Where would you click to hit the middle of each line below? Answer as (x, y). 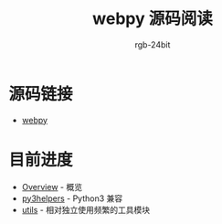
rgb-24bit (153, 44)
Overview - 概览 (52, 187)
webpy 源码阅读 (153, 19)
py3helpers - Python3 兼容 (72, 198)
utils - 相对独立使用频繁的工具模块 (86, 209)
